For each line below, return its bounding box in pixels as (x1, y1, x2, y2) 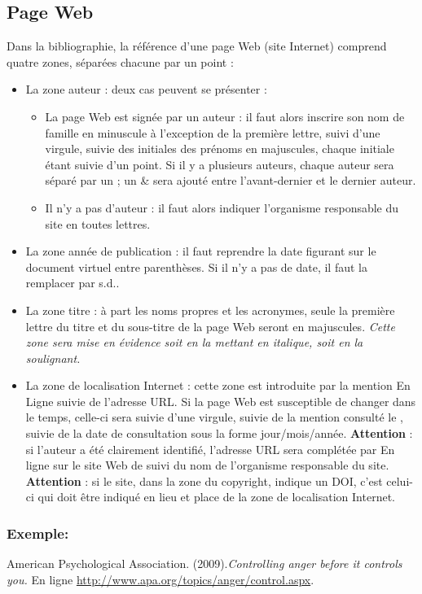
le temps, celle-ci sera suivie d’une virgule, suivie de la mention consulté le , (25, 408, 403, 426)
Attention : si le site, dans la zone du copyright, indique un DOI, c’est (25, 472, 383, 489)
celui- (386, 472, 413, 489)
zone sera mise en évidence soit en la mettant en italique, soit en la (25, 334, 363, 351)
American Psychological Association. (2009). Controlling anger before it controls (7, 555, 402, 572)
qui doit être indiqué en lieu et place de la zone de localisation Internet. (37, 488, 395, 505)
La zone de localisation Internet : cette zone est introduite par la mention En (25, 377, 411, 394)
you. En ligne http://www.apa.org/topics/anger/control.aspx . (7, 570, 314, 587)
